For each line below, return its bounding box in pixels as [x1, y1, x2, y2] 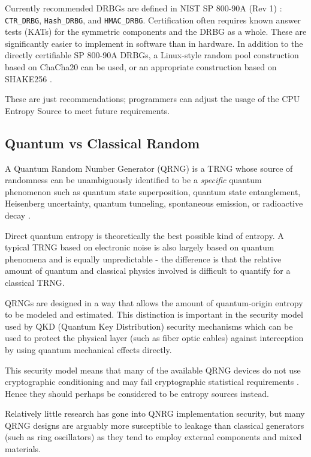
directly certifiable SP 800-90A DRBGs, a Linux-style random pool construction [5, 49, 299, 61]
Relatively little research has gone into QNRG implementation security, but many [5, 407, 305, 420]
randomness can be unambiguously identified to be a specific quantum [5, 174, 262, 186]
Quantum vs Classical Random [5, 133, 200, 152]
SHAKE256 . [5, 72, 52, 85]
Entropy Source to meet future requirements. [5, 104, 170, 117]
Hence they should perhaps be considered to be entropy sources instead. [5, 387, 269, 399]
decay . [5, 208, 31, 221]
